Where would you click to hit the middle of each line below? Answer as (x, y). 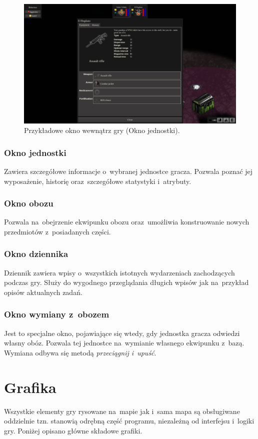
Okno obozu (29, 203)
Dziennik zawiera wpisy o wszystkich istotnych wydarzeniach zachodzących (119, 272)
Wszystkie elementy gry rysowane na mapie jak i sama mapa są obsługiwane (122, 411)
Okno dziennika (36, 254)
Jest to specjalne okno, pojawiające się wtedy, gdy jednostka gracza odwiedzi (122, 333)
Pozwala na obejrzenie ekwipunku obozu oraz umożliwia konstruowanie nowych (127, 222)
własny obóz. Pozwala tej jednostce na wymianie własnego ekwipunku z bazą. (124, 343)
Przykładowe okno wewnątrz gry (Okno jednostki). (102, 130)
